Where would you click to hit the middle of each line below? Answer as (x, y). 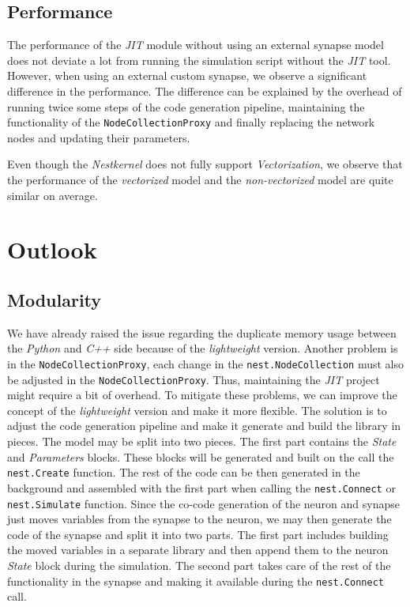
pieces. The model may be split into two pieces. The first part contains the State (202, 441)
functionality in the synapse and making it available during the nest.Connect (196, 581)
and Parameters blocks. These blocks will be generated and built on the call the (201, 456)
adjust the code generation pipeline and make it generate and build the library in (204, 426)
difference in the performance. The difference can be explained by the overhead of (205, 90)
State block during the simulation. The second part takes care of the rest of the (199, 565)
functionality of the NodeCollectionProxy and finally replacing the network (191, 122)
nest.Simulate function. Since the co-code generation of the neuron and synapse (203, 503)
